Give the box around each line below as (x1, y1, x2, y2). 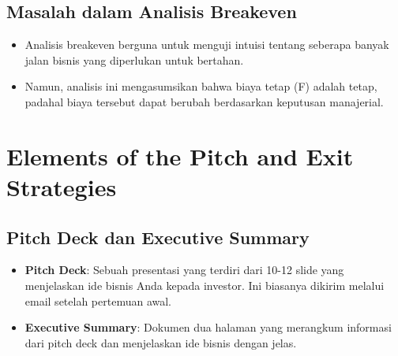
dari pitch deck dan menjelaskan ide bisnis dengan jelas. (24, 334, 297, 350)
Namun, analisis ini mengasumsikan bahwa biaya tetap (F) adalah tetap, (24, 78, 377, 95)
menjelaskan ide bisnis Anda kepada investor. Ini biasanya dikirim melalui (24, 276, 385, 293)
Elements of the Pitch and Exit (6, 139, 354, 172)
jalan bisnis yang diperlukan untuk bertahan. (24, 51, 244, 68)
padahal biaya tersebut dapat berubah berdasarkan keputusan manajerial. (24, 93, 384, 109)
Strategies (6, 170, 117, 202)
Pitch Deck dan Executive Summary (6, 224, 310, 249)
